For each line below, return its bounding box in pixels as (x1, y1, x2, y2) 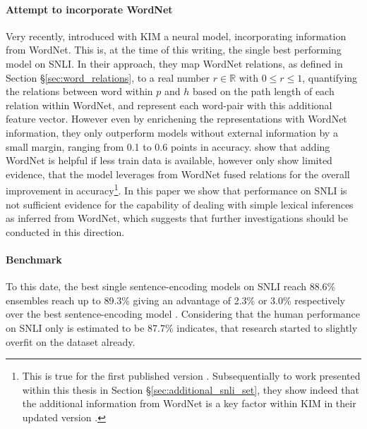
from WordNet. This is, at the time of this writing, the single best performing (6, 42, 342, 57)
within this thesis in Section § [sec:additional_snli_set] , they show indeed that (22, 382, 359, 397)
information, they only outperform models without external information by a (6, 125, 338, 139)
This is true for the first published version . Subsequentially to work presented (22, 368, 361, 383)
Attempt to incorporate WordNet (6, 1, 173, 16)
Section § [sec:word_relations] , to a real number (6, 70, 210, 85)
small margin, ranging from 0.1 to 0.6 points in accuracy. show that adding (6, 139, 330, 154)
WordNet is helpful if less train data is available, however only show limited (6, 153, 332, 168)
